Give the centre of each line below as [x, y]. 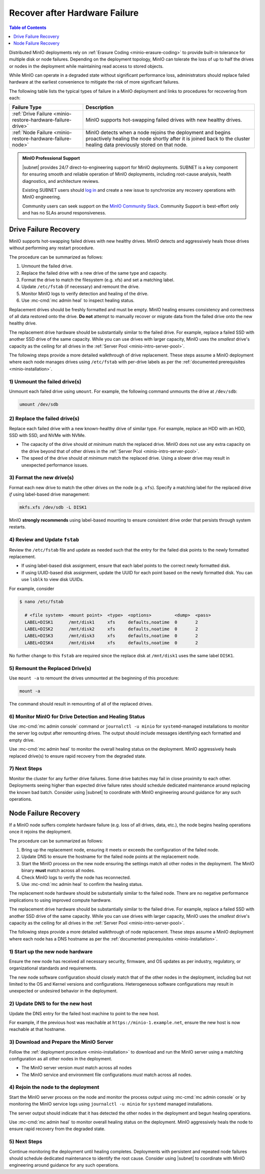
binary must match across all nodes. [58, 871]
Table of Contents [28, 28]
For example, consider [32, 588]
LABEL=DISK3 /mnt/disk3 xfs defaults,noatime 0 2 [111, 636]
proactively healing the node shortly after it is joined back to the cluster [168, 139]
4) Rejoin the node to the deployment [54, 1087]
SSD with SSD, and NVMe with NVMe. [47, 435]
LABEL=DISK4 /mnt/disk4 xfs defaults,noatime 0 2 [111, 643]
